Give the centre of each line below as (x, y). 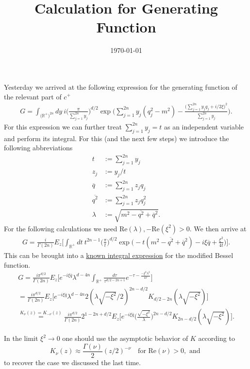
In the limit (21, 338)
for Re (147, 351)
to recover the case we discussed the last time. (72, 362)
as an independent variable (204, 126)
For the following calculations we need (61, 228)
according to (217, 338)
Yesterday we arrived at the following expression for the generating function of (121, 87)
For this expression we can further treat (63, 126)
